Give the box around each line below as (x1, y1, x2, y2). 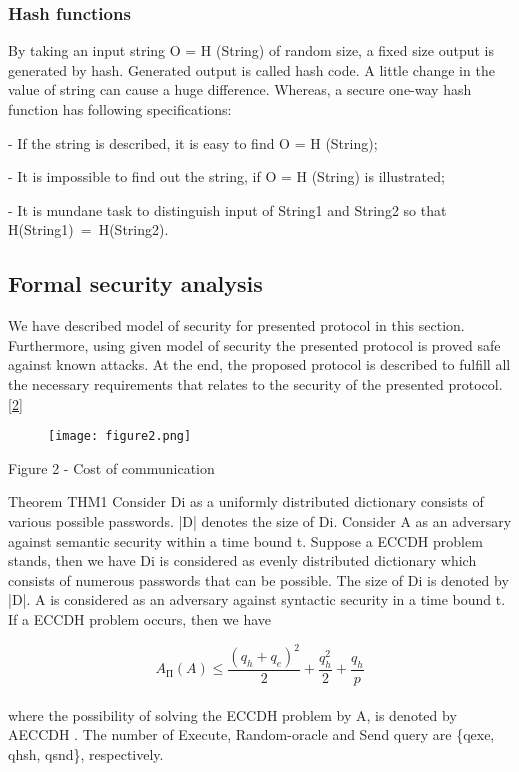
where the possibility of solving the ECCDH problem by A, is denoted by (8, 704, 457, 725)
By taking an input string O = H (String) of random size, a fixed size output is (8, 40, 494, 61)
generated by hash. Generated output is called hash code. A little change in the (8, 59, 495, 80)
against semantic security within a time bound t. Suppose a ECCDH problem (8, 530, 483, 551)
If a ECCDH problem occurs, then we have (8, 608, 272, 629)
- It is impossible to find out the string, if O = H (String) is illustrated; (8, 166, 445, 187)
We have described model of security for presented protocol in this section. (8, 315, 465, 336)
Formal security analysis (8, 268, 263, 299)
